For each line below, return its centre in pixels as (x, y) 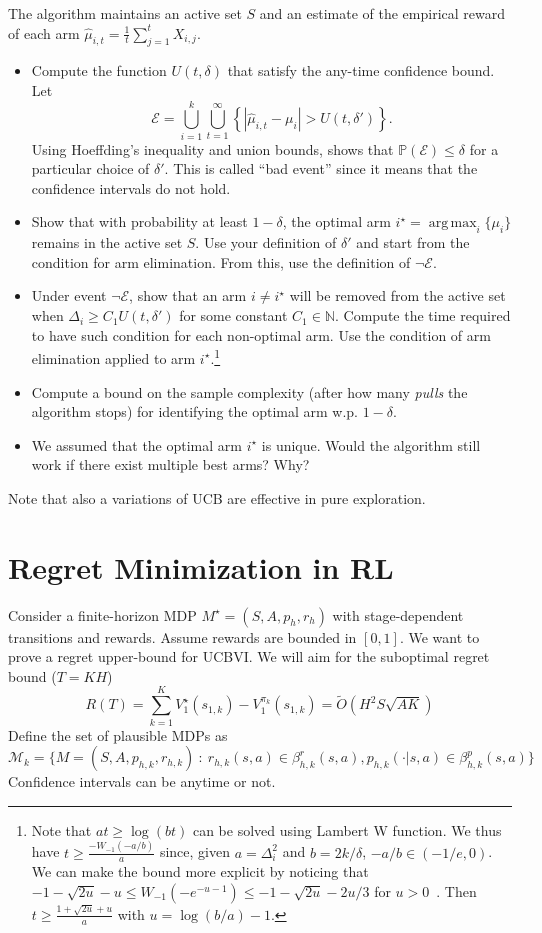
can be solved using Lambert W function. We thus (347, 829)
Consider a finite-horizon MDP (102, 614)
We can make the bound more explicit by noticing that (200, 871)
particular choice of (90, 168)
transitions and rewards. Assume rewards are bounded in (182, 636)
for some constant (233, 315)
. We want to (439, 636)
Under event (69, 295)
